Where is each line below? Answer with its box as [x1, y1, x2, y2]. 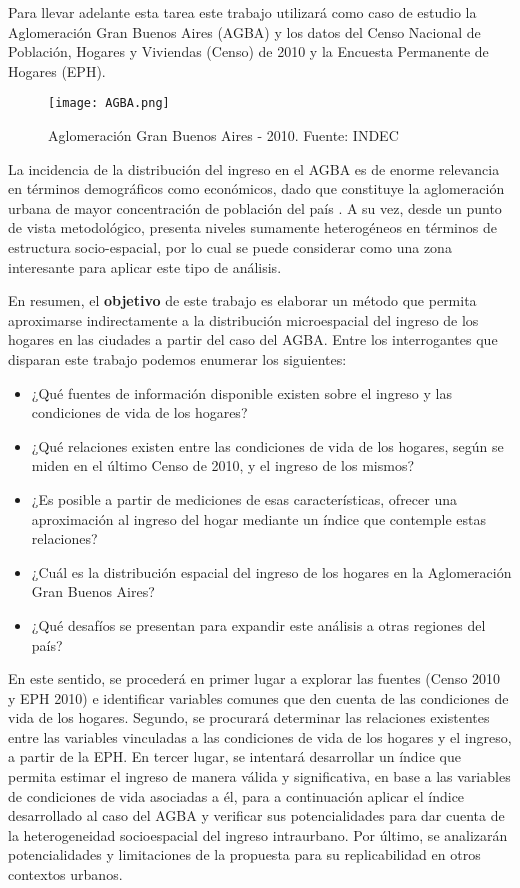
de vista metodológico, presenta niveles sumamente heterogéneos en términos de [8, 217, 497, 238]
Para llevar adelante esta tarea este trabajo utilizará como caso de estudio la [8, 2, 477, 22]
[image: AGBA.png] [48, 96, 170, 111]
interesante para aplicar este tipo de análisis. [8, 256, 282, 277]
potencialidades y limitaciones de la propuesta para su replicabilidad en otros [8, 844, 481, 865]
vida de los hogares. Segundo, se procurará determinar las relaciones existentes [8, 707, 490, 728]
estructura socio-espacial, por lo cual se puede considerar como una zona [8, 237, 452, 257]
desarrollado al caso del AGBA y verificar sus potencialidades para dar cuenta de [8, 805, 505, 826]
